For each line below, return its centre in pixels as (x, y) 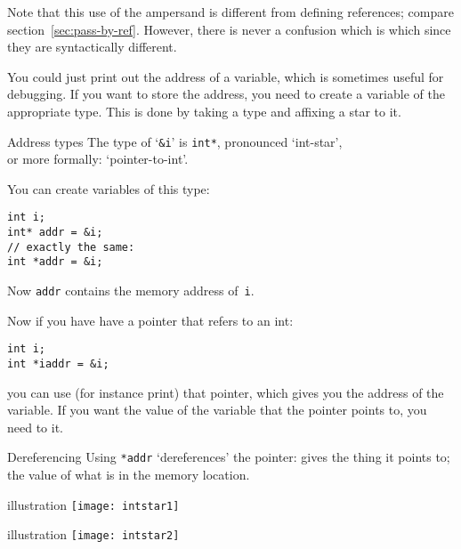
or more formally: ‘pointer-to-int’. (98, 159)
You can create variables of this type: (109, 188)
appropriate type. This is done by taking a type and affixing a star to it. (204, 111)
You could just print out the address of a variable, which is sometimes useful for (226, 76)
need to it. (35, 427)
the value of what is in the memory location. (129, 475)
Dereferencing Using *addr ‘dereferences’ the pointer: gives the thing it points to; (229, 457)
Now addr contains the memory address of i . (131, 291)
